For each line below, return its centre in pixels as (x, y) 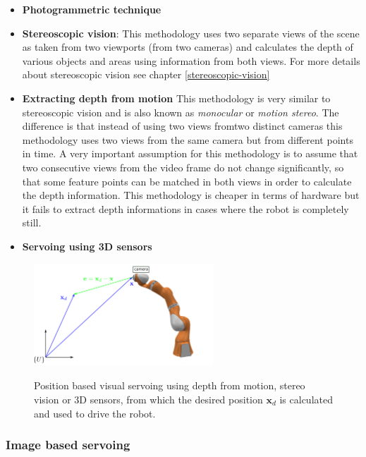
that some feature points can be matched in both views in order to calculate (187, 181)
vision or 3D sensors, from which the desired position (148, 400)
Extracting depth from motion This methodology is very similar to (176, 98)
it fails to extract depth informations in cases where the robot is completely (185, 208)
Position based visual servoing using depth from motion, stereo (170, 385)
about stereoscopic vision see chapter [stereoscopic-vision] (146, 74)
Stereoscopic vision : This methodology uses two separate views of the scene (191, 33)
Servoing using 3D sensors (87, 246)
